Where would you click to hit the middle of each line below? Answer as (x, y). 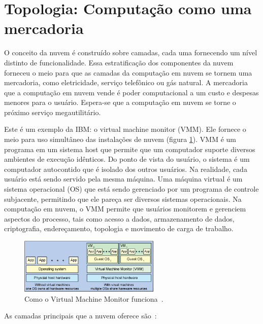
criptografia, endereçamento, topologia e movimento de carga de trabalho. (119, 228)
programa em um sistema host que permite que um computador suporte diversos (130, 149)
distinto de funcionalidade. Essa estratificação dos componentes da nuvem (119, 62)
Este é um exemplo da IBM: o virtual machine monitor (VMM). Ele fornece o (125, 129)
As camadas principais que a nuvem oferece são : (80, 316)
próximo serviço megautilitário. (53, 112)
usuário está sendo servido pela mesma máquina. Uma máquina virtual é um (123, 179)
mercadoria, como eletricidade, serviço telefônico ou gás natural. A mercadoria (126, 82)
